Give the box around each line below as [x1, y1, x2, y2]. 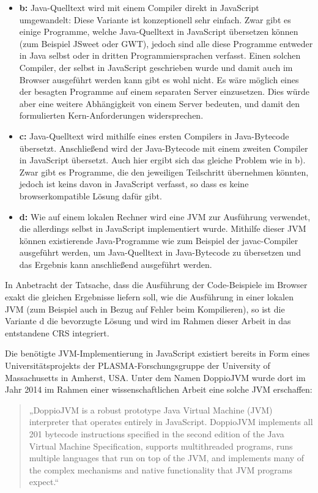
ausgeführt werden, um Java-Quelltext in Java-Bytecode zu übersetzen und [19, 246, 301, 259]
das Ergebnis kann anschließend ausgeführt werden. [19, 258, 212, 270]
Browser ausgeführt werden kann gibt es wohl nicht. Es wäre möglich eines [19, 73, 299, 86]
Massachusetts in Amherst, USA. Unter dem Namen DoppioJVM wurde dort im [5, 371, 306, 384]
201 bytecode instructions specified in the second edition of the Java [29, 428, 284, 440]
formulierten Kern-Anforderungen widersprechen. [19, 109, 204, 122]
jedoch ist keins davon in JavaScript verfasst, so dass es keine [19, 177, 249, 190]
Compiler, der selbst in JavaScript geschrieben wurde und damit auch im [19, 61, 293, 73]
